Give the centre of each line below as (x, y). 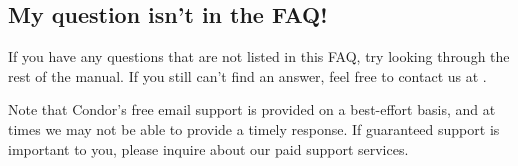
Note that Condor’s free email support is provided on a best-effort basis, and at (252, 109)
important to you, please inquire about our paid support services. (208, 148)
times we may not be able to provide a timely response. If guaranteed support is (254, 128)
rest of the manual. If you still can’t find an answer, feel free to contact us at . (247, 75)
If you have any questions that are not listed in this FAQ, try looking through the (259, 56)
